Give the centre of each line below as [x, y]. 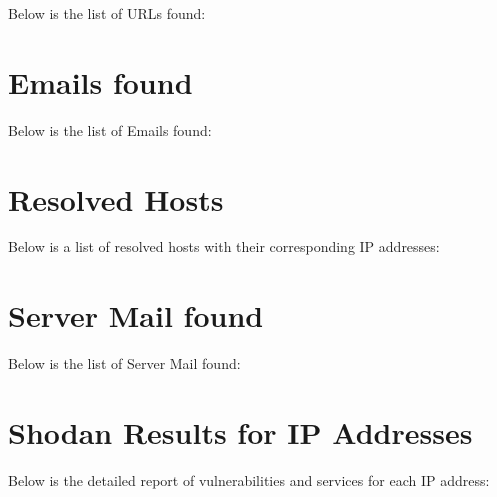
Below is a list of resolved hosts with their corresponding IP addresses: [224, 246]
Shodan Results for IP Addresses [240, 431]
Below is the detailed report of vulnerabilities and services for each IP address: [249, 479]
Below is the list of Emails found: [110, 129]
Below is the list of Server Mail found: [124, 363]
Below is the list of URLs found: [107, 13]
